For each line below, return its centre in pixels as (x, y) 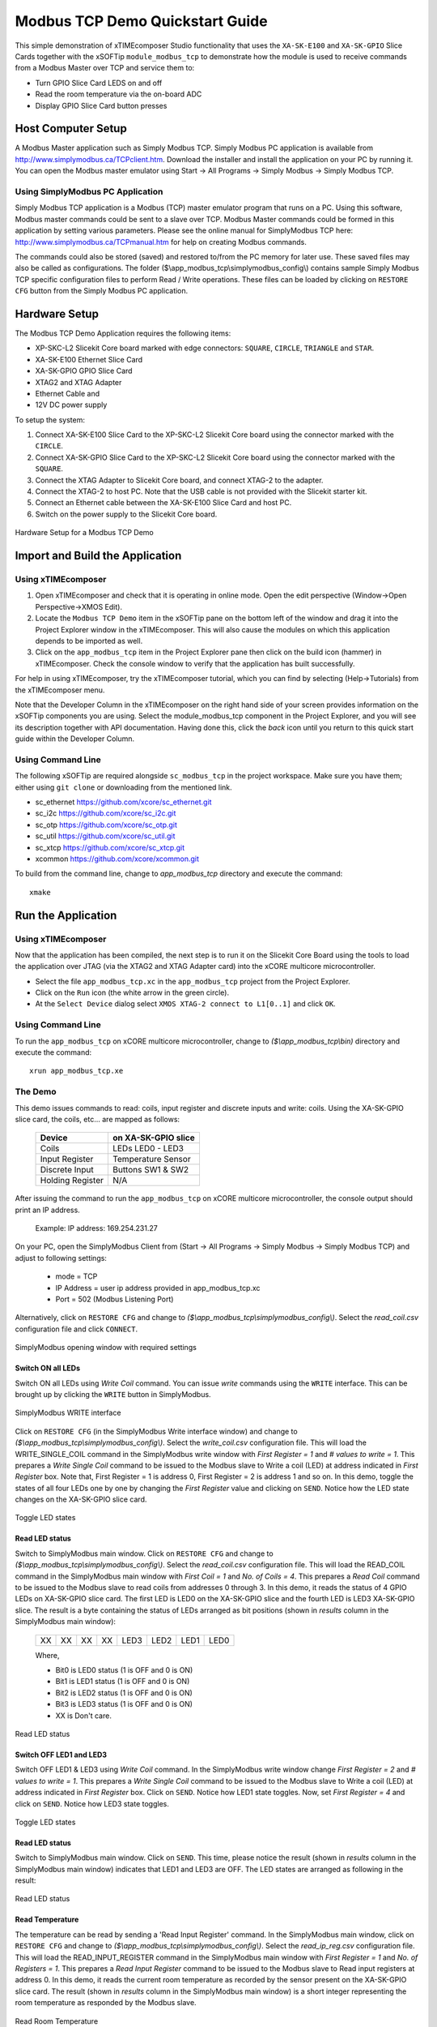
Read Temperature (47, 1920)
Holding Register (72, 1181)
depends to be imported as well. (89, 641)
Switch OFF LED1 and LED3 (61, 1755)
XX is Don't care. (84, 1716)
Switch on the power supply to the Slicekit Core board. (126, 514)
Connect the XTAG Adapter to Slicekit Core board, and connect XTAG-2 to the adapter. (179, 480)
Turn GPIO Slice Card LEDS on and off (99, 83)
